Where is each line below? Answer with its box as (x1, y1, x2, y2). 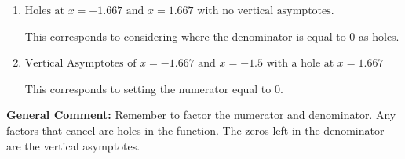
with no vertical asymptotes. (197, 5, 334, 16)
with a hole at (266, 58, 334, 70)
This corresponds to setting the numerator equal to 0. (24, 80, 283, 96)
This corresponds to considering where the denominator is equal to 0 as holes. (24, 27, 400, 44)
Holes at (24, 5, 65, 16)
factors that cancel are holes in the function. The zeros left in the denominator (6, 121, 385, 138)
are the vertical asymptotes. (6, 137, 140, 154)
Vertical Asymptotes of (24, 58, 137, 70)
